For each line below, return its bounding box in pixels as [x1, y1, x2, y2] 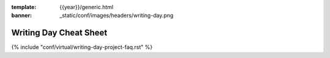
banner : [11, 12, 32, 19]
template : [11, 4, 37, 10]
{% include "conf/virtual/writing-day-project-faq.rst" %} [11, 43, 153, 51]
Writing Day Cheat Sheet [11, 28, 108, 38]
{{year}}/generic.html [59, 4, 114, 10]
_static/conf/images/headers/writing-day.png [59, 12, 174, 19]
